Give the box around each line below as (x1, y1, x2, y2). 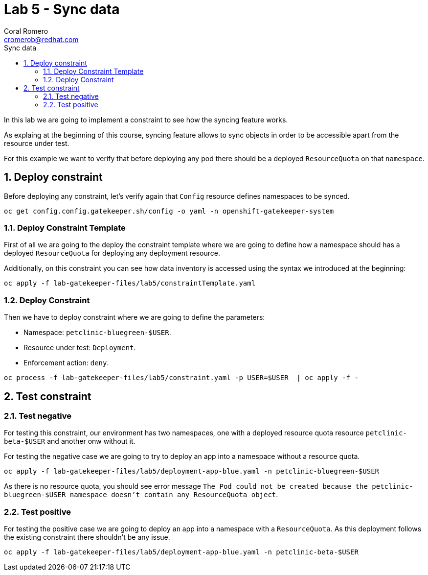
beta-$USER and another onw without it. (4, 437, 135, 446)
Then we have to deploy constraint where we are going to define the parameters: (4, 313, 265, 322)
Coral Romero (4, 26, 48, 35)
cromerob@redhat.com (4, 35, 79, 44)
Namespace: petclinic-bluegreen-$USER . (23, 328, 171, 337)
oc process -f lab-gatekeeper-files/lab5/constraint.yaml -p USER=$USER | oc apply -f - (4, 374, 359, 382)
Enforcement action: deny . (23, 359, 109, 367)
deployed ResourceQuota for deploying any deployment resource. (4, 249, 220, 258)
